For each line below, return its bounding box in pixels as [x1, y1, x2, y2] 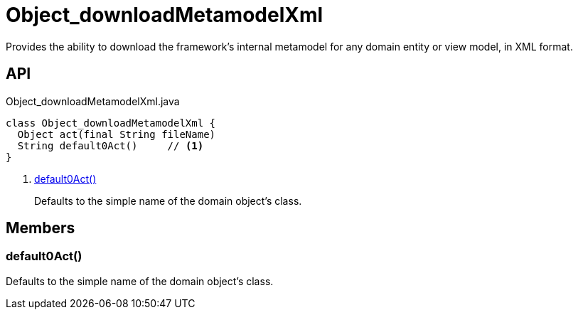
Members [6, 219, 75, 237]
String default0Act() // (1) [17, 139, 204, 151]
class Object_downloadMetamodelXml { [6, 117, 216, 129]
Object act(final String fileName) [17, 128, 216, 140]
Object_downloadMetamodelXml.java [6, 95, 180, 107]
